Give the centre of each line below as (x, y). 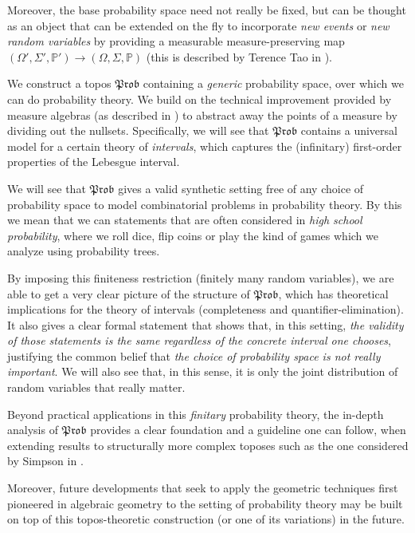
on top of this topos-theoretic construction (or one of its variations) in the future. (206, 519)
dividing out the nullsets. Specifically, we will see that (138, 130)
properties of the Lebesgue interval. (94, 162)
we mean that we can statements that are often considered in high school (185, 220)
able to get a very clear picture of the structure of (129, 293)
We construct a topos (59, 83)
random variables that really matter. (96, 387)
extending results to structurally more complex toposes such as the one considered (208, 445)
